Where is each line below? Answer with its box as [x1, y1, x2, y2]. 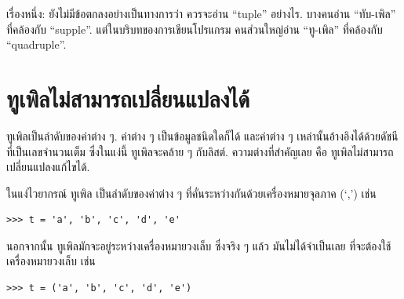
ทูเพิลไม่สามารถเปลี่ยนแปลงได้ [6, 82, 250, 114]
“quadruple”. [6, 36, 67, 53]
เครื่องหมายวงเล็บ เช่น [6, 253, 96, 269]
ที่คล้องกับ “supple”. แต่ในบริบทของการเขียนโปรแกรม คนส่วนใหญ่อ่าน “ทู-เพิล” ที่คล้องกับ [6, 20, 383, 37]
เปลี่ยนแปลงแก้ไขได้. [6, 159, 90, 175]
